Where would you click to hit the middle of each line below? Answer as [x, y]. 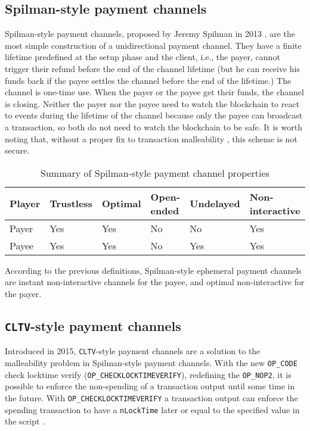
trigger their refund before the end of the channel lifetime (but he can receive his [152, 68]
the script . [25, 421]
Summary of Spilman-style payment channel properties [155, 173]
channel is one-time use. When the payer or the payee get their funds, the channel [154, 92]
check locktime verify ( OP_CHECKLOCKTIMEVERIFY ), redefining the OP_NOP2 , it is [148, 374]
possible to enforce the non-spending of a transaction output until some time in [150, 386]
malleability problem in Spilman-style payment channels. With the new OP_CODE [151, 362]
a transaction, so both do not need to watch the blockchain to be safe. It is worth [154, 127]
